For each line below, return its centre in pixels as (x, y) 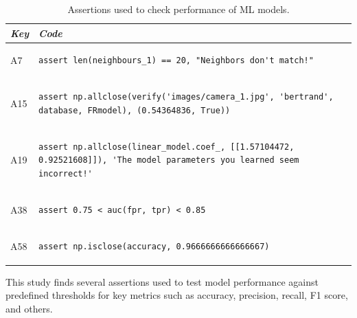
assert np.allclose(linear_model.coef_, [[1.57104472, (166, 147)
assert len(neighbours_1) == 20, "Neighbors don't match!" (176, 61)
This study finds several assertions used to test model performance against (162, 281)
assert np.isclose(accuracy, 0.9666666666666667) (154, 246)
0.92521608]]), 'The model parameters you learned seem (169, 160)
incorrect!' (66, 173)
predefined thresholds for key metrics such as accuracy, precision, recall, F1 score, (177, 295)
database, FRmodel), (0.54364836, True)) (135, 110)
